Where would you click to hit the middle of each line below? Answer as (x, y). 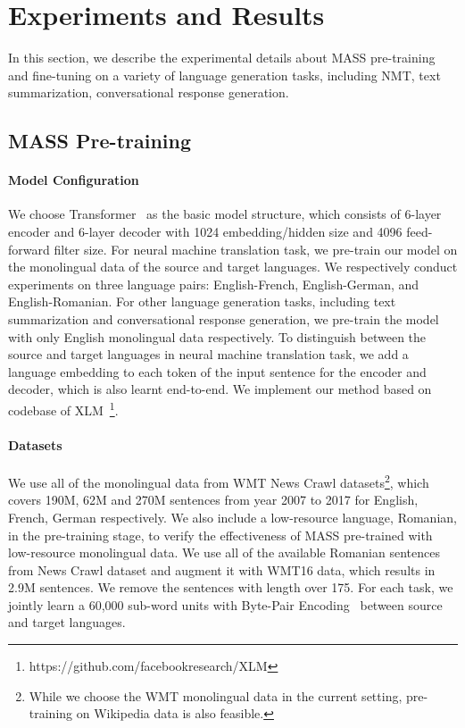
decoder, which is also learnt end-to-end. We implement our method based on (220, 389)
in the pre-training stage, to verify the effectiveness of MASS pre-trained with (220, 535)
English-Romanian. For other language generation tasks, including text (202, 301)
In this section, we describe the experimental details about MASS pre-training (222, 58)
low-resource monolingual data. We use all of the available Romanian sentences (224, 552)
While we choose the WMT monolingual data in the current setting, (216, 695)
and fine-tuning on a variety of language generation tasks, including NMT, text (224, 75)
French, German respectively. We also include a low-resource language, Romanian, (232, 517)
